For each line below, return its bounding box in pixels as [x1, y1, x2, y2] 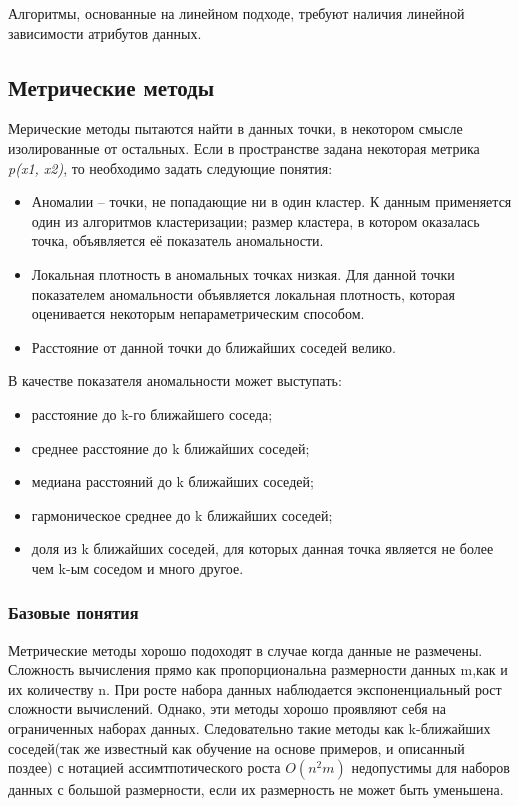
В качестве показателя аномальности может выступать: [8, 370, 342, 391]
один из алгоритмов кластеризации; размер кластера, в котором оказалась [31, 210, 480, 231]
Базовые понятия [8, 600, 139, 625]
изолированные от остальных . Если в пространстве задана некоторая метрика [8, 137, 480, 158]
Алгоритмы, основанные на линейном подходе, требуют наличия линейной [8, 3, 465, 23]
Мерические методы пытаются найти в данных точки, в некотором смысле [8, 118, 463, 139]
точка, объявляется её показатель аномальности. [31, 230, 324, 251]
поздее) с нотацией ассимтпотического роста [8, 757, 281, 778]
